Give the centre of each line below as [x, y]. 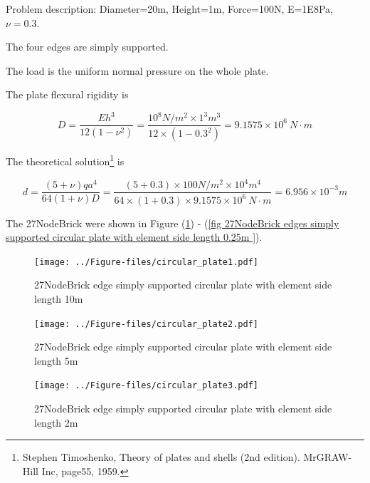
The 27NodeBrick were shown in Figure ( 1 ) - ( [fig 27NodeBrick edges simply [173, 223]
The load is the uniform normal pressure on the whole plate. [137, 70]
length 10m [59, 298]
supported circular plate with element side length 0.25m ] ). [134, 237]
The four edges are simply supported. [87, 47]
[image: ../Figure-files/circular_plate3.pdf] [146, 386]
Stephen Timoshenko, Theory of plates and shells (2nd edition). [161, 457]
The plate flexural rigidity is [67, 94]
